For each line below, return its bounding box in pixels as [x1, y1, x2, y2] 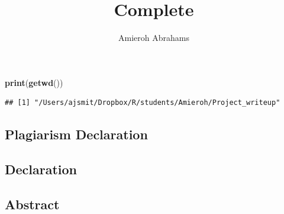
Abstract [5, 194, 60, 213]
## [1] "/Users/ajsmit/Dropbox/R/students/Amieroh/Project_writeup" [5, 98, 280, 107]
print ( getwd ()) [5, 76, 63, 88]
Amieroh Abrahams [118, 31, 189, 44]
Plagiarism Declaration [5, 125, 148, 143]
